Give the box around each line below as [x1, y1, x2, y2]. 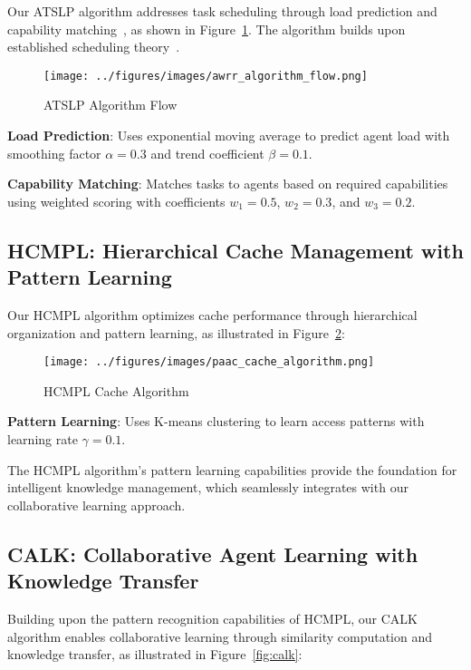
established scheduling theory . [7, 37, 180, 56]
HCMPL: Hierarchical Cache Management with [7, 236, 464, 264]
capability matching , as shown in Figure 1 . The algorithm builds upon [7, 19, 406, 38]
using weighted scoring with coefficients [7, 191, 226, 210]
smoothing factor [7, 143, 101, 162]
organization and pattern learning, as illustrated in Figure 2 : [7, 323, 345, 342]
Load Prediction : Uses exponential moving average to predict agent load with [7, 126, 450, 145]
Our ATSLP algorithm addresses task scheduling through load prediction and [7, 2, 437, 20]
